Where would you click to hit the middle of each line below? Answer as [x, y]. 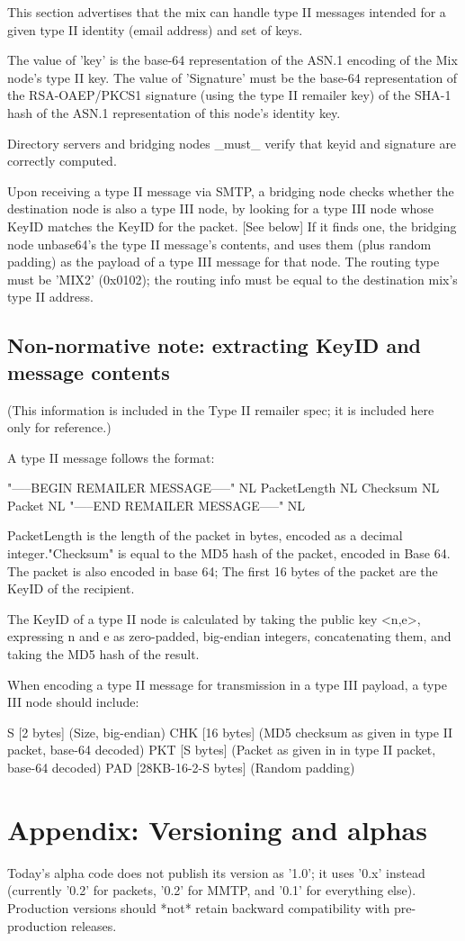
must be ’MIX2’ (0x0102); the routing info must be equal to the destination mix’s [232, 279]
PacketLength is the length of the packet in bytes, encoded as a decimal [205, 535]
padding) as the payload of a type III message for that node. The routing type [224, 262]
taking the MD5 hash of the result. [103, 654]
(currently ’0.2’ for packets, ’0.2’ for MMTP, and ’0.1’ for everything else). [212, 890]
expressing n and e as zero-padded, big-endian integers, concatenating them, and [229, 636]
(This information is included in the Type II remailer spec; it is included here [221, 409]
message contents [89, 371]
